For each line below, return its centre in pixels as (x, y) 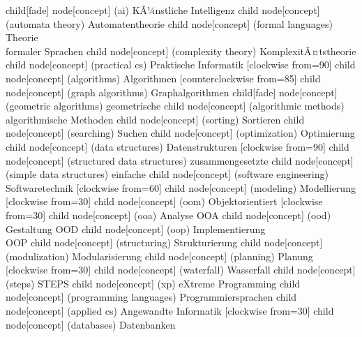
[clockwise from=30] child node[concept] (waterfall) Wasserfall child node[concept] (181, 270)
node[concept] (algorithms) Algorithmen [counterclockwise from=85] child (163, 78)
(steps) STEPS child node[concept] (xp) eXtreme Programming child (153, 283)
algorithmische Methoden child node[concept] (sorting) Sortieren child (155, 119)
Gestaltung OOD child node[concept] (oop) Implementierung (136, 229)
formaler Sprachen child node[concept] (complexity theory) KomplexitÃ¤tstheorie (181, 51)
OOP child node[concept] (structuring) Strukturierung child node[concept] (164, 242)
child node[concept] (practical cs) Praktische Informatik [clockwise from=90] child (181, 65)
